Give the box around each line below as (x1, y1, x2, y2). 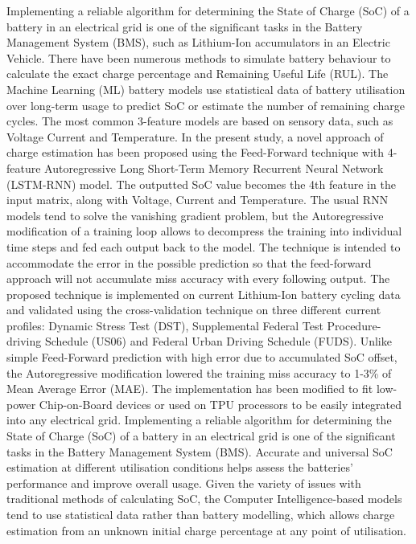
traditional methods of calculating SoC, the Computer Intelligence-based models (6, 490, 402, 507)
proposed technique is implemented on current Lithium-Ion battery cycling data (6, 285, 401, 302)
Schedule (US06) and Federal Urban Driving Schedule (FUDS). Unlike (44, 333, 392, 350)
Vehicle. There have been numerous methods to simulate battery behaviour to (6, 49, 391, 66)
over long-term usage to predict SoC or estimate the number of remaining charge (6, 96, 406, 113)
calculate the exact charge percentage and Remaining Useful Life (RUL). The (6, 65, 389, 82)
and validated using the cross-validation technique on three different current (6, 301, 381, 318)
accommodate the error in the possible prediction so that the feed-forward (6, 254, 372, 271)
